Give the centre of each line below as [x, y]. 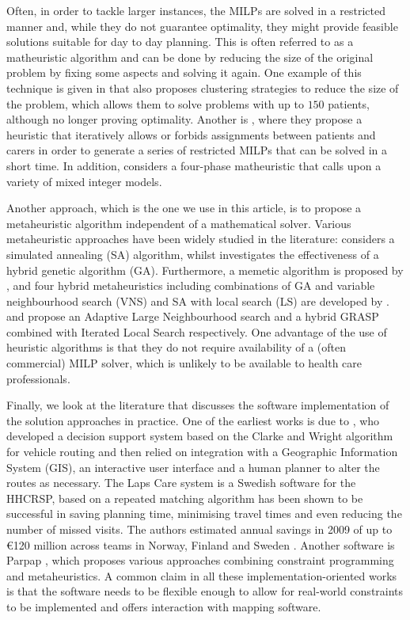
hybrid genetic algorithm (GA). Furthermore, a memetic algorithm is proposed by [205, 270]
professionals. [38, 378]
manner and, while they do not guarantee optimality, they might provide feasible [202, 26]
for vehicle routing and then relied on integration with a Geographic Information [202, 452]
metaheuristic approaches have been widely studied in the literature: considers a [201, 239]
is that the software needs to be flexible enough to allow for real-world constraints [205, 591]
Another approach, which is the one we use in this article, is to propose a [184, 208]
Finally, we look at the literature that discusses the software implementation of [198, 405]
